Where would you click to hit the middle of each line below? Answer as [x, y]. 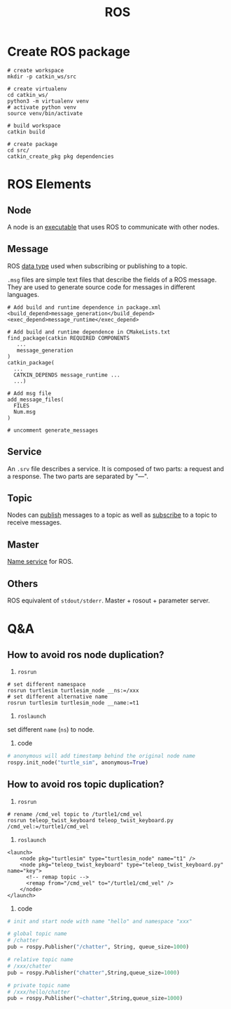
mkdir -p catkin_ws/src [42, 77]
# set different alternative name [58, 697]
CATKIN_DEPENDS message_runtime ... [67, 375]
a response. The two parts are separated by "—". [78, 476]
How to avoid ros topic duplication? [86, 785]
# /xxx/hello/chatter [39, 992]
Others [23, 583]
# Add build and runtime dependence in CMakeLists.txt [89, 332]
